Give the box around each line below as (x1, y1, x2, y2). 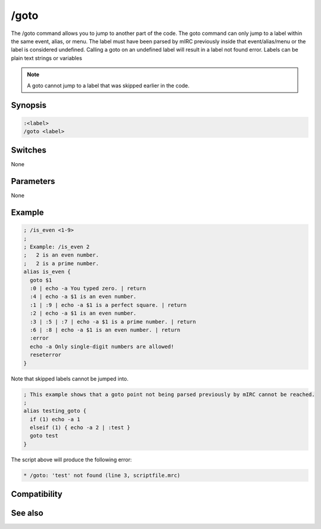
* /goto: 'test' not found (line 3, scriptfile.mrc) (23, 472, 181, 479)
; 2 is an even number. (23, 252, 99, 258)
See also (11, 508, 44, 518)
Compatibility (11, 489, 62, 499)
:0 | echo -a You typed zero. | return (30, 285, 146, 292)
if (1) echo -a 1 (30, 416, 80, 423)
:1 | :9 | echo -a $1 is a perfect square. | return (30, 302, 187, 308)
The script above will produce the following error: (11, 456, 132, 463)
